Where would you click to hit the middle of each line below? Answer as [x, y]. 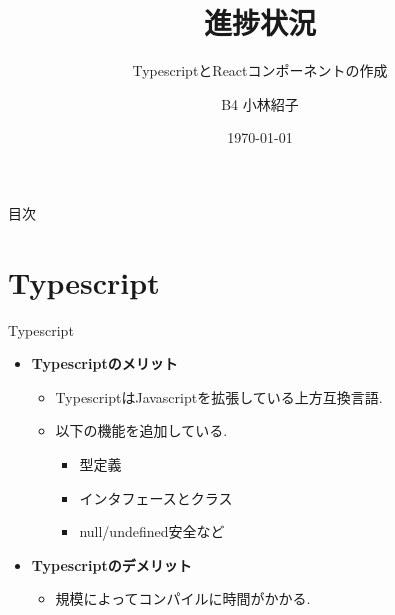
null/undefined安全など [152, 531]
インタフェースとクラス [156, 497]
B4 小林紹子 [260, 103]
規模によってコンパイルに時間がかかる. [183, 598]
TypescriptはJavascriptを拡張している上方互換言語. [219, 396]
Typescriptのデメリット [111, 564]
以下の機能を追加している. [141, 430]
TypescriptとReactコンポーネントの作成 [260, 70]
